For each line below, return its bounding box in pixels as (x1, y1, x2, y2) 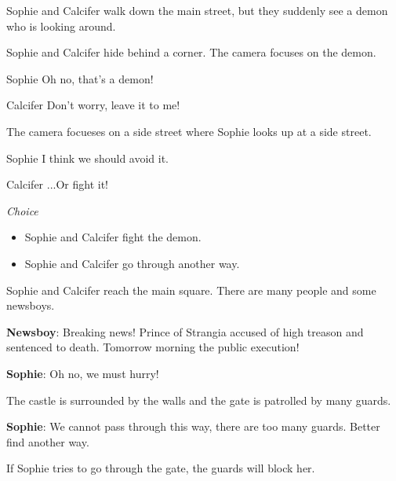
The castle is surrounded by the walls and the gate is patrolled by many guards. (6, 391, 391, 408)
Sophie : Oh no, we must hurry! (6, 365, 159, 381)
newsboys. (6, 297, 55, 314)
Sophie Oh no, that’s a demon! (6, 70, 154, 86)
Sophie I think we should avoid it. (6, 149, 169, 166)
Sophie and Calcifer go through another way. (24, 255, 240, 271)
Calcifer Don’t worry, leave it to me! (6, 97, 180, 113)
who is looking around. (6, 17, 116, 34)
